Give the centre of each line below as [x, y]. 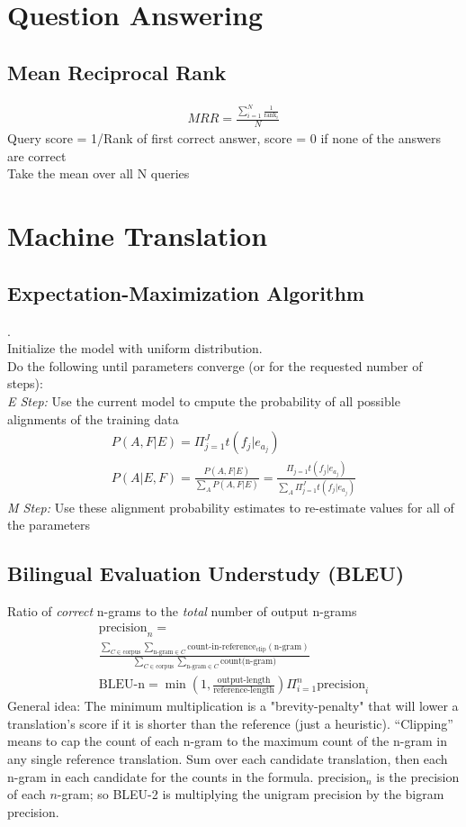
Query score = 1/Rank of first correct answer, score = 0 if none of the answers [224, 138]
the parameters [49, 525]
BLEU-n [122, 685]
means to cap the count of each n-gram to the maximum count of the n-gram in [227, 741]
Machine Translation [138, 236]
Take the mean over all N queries [99, 173]
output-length [244, 680]
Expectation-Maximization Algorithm [186, 292]
